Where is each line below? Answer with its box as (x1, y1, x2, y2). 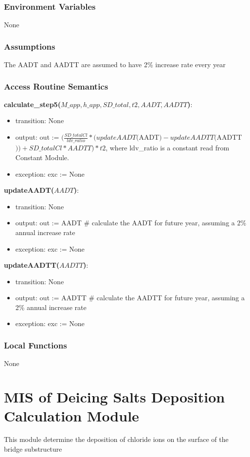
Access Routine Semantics (4, 80, 108, 92)
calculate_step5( (4, 99, 61, 109)
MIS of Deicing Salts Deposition (4, 387, 225, 407)
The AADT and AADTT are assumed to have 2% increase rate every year (4, 59, 226, 70)
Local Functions (4, 339, 67, 351)
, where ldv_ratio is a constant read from (106, 143, 230, 153)
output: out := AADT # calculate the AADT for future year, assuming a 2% (15, 218, 247, 228)
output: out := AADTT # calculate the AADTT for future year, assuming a (15, 292, 245, 303)
